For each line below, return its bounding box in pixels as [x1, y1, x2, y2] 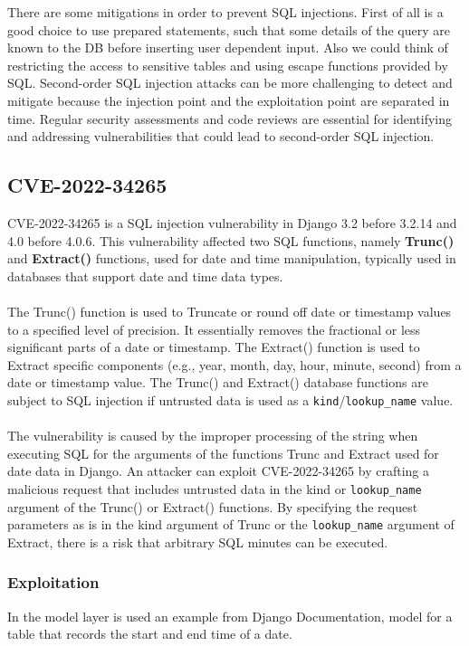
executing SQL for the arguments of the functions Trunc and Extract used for [7, 443, 439, 462]
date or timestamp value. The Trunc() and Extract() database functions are [7, 373, 428, 392]
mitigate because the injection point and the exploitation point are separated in [7, 90, 450, 109]
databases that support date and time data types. [7, 266, 283, 285]
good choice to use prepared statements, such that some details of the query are [7, 20, 451, 39]
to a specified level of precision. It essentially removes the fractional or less [7, 319, 421, 338]
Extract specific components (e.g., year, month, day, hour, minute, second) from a [7, 355, 462, 374]
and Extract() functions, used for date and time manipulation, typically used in [7, 249, 456, 268]
